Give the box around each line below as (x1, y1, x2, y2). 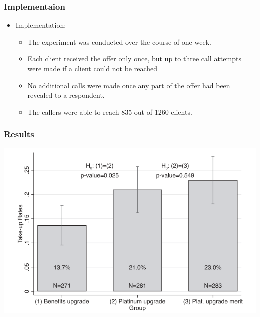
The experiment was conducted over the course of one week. (27, 36, 211, 47)
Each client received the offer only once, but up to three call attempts (27, 53, 241, 64)
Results (4, 128, 34, 140)
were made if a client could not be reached (27, 63, 158, 73)
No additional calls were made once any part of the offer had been (27, 80, 230, 90)
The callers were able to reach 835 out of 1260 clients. (27, 106, 192, 117)
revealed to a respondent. (27, 90, 105, 100)
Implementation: (15, 20, 66, 30)
